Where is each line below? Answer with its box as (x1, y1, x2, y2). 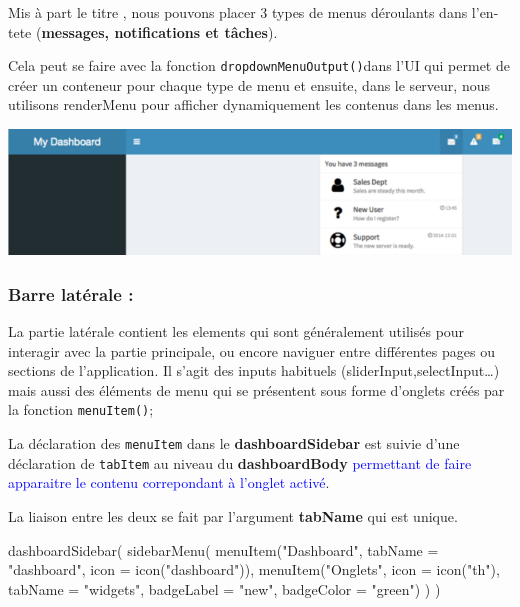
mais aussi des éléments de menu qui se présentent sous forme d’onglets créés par (8, 379, 505, 400)
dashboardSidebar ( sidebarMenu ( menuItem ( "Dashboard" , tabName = (8, 539, 439, 560)
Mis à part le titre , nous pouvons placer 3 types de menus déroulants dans (8, 2, 468, 22)
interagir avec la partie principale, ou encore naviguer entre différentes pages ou (8, 340, 495, 361)
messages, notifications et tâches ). (41, 21, 278, 42)
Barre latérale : (8, 281, 134, 306)
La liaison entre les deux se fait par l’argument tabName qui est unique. (8, 505, 458, 526)
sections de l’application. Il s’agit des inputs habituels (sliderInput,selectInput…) (8, 360, 500, 381)
